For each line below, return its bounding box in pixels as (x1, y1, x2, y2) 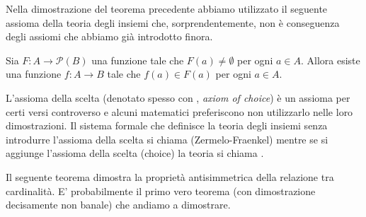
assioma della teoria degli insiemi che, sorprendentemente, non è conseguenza (6, 15, 340, 30)
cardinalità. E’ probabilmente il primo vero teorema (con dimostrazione (6, 183, 316, 198)
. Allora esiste (300, 52, 360, 67)
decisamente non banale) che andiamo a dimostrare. (6, 197, 231, 212)
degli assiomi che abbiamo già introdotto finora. (6, 29, 213, 44)
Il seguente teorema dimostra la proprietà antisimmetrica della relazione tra (6, 169, 334, 184)
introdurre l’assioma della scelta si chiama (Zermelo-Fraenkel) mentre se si (6, 131, 328, 146)
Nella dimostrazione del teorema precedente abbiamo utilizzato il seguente (6, 1, 328, 16)
